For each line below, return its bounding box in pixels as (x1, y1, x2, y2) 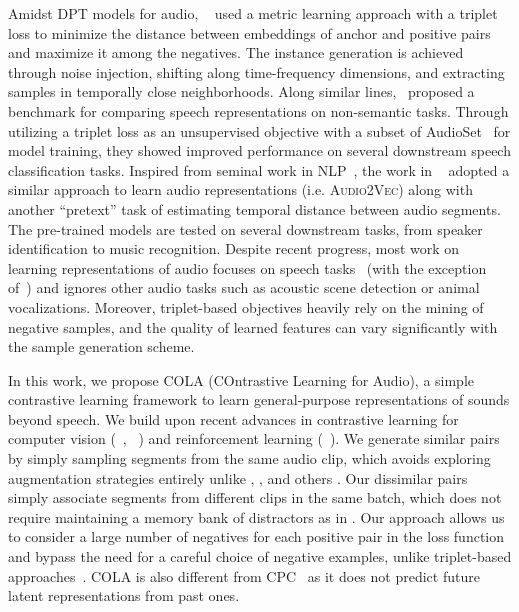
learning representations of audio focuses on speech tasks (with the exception (8, 257, 487, 278)
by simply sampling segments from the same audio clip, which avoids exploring (8, 448, 491, 469)
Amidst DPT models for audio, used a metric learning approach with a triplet (8, 3, 498, 23)
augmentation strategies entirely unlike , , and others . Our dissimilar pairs (8, 467, 468, 488)
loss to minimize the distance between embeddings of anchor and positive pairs (8, 22, 491, 43)
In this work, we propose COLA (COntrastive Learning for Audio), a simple (8, 369, 475, 390)
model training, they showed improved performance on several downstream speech (8, 140, 511, 161)
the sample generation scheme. (8, 336, 195, 357)
